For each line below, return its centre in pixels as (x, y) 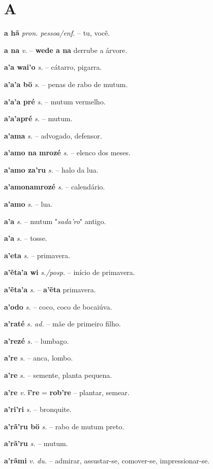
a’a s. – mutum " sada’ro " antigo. (55, 221)
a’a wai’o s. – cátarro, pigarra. (53, 67)
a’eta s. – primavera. (37, 255)
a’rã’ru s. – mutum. (36, 443)
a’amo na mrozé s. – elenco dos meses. (67, 153)
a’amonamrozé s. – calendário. (55, 187)
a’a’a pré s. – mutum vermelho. (55, 101)
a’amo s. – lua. (28, 204)
